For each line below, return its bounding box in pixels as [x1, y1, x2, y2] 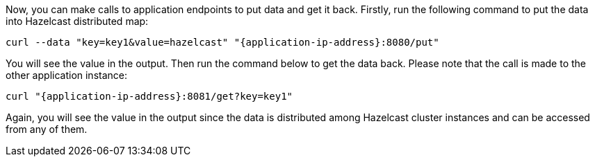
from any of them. [6, 123, 88, 135]
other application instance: [6, 69, 128, 81]
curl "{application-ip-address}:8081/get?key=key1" [6, 91, 293, 102]
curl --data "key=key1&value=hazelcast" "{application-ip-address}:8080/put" [6, 37, 439, 48]
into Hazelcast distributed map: [6, 15, 149, 27]
